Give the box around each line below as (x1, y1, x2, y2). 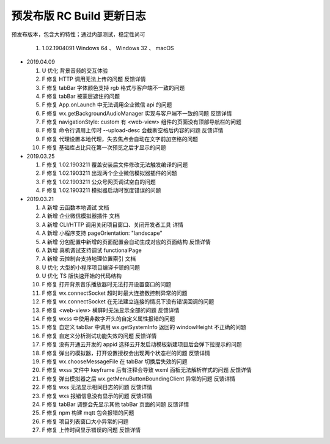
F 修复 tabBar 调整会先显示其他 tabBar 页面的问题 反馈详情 (42, 401, 189, 408)
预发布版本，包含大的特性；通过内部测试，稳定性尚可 (11, 31, 145, 38)
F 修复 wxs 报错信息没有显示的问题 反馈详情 (42, 392, 153, 399)
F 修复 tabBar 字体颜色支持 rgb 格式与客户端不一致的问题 (42, 84, 185, 91)
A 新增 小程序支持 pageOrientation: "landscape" (42, 229, 163, 237)
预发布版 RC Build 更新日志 (11, 9, 146, 23)
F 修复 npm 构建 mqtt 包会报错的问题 (42, 409, 134, 416)
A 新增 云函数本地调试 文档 (42, 204, 109, 211)
